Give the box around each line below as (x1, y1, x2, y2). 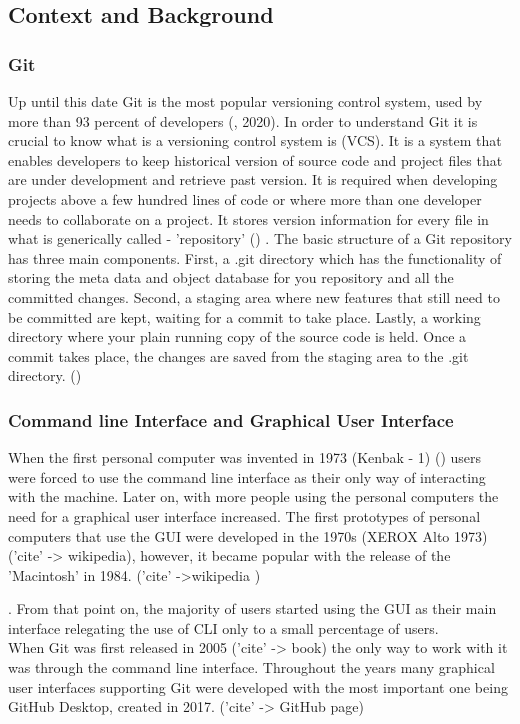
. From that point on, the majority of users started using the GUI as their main (8, 598, 497, 619)
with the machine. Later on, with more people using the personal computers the (8, 486, 499, 507)
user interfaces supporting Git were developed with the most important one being (8, 676, 508, 697)
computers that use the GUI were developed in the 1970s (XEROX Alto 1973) (8, 525, 488, 546)
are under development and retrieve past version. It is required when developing (8, 169, 498, 190)
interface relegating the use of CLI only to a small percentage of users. (8, 617, 439, 638)
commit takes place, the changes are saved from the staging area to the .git (8, 345, 469, 366)
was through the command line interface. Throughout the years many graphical (8, 657, 495, 678)
